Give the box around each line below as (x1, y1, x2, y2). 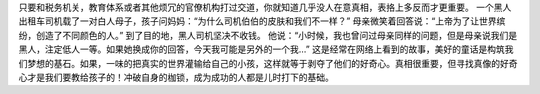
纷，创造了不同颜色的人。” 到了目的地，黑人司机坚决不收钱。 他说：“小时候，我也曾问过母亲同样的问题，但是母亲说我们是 (18, 29, 518, 41)
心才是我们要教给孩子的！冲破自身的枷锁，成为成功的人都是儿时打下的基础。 (18, 71, 334, 83)
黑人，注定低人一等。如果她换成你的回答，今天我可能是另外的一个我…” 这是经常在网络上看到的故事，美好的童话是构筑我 (18, 43, 514, 55)
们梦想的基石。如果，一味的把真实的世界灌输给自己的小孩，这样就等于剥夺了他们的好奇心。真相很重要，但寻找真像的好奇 (18, 57, 518, 69)
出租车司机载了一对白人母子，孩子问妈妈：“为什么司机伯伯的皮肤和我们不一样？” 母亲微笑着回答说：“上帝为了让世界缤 (18, 15, 506, 27)
